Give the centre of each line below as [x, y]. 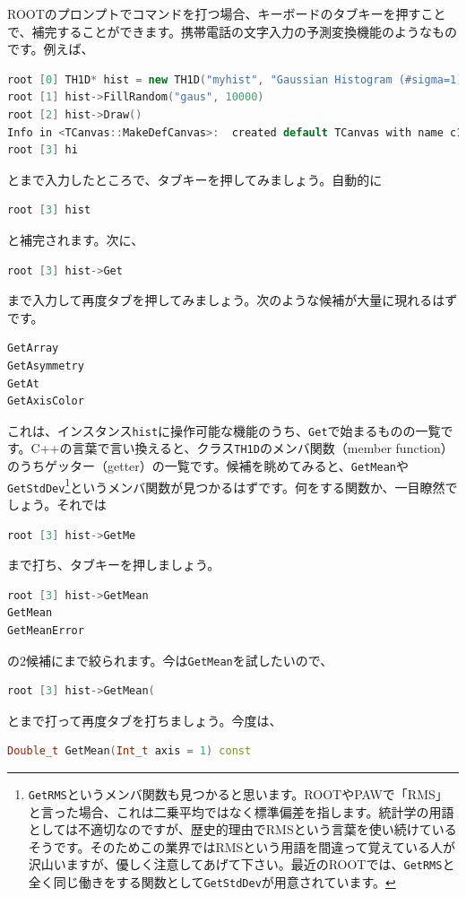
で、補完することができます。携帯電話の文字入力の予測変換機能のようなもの [233, 31]
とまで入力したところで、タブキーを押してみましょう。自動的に [195, 179]
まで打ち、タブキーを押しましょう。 [114, 565]
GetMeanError [46, 630]
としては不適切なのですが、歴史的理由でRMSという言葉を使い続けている [242, 829]
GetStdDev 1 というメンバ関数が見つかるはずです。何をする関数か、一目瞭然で [233, 485]
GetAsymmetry [46, 366]
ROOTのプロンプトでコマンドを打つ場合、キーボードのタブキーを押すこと [227, 13]
